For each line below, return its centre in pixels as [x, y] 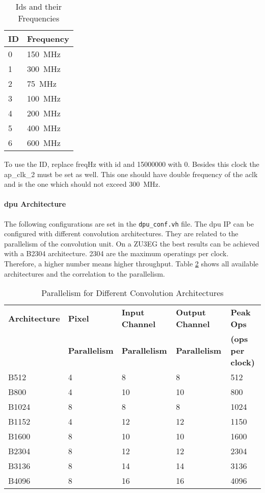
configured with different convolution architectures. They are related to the [121, 233]
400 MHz [44, 128]
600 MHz [44, 143]
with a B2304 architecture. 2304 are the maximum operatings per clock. [116, 253]
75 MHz [42, 83]
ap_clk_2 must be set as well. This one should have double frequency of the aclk [131, 174]
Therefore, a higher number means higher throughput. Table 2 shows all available [131, 264]
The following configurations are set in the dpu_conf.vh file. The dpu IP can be [129, 223]
